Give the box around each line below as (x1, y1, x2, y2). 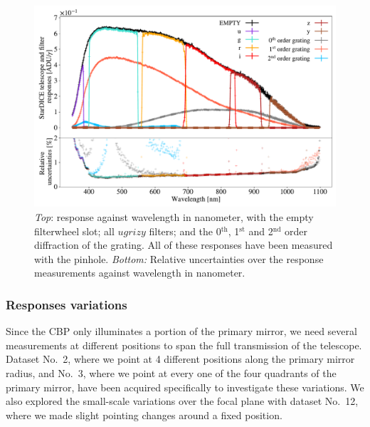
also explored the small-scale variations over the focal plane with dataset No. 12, (6, 393, 359, 408)
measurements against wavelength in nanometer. (34, 265, 245, 280)
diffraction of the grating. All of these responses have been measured (34, 237, 333, 252)
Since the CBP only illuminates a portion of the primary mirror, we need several (6, 324, 357, 339)
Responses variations (6, 295, 127, 313)
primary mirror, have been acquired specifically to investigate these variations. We (6, 379, 364, 394)
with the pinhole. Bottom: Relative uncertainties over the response (34, 251, 324, 266)
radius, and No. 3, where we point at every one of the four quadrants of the (6, 365, 337, 380)
